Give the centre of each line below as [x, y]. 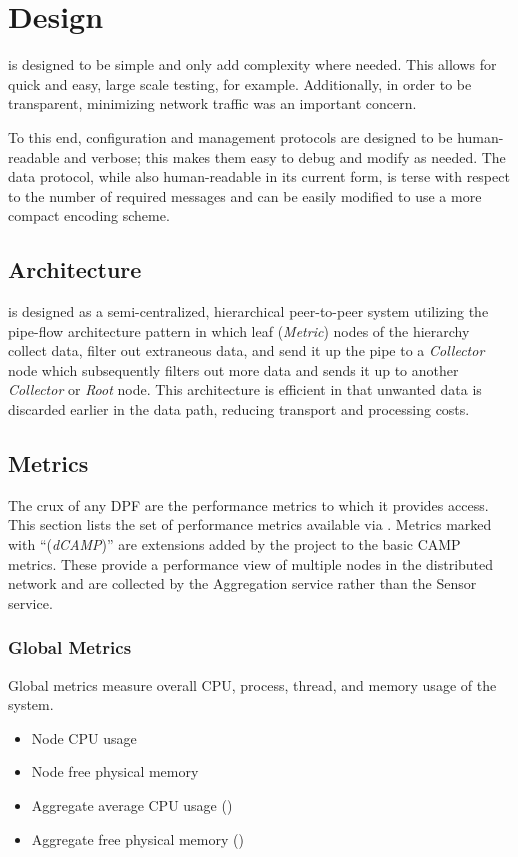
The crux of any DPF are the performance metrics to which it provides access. [248, 504]
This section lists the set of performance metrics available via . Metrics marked [250, 524]
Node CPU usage [84, 737]
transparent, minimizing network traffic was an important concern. [212, 103]
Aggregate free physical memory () [137, 838]
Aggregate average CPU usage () [132, 805]
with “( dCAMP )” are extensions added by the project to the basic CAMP [234, 544]
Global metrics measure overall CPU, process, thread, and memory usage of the [252, 684]
